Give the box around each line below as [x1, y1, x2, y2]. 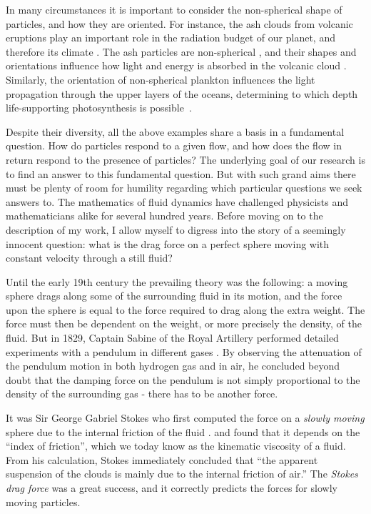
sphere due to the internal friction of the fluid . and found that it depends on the [6, 424, 360, 439]
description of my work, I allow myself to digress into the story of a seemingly [6, 222, 346, 237]
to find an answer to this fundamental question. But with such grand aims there [6, 166, 356, 181]
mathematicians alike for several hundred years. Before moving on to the [6, 208, 323, 223]
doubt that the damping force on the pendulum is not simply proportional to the [6, 372, 360, 387]
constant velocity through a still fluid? [6, 250, 173, 265]
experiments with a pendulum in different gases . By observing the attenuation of [6, 344, 362, 359]
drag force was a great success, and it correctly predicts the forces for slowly [6, 480, 337, 495]
